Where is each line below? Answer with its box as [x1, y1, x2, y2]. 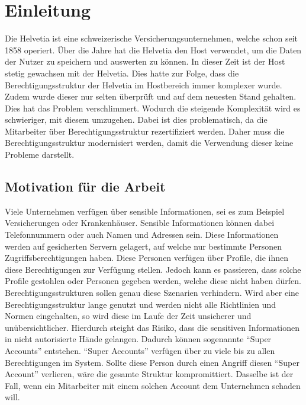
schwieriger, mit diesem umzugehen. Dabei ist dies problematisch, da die [5, 113, 268, 126]
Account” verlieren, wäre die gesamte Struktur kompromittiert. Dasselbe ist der [5, 368, 294, 380]
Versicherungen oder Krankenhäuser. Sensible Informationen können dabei [5, 216, 275, 229]
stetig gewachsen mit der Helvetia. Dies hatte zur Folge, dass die [5, 66, 239, 79]
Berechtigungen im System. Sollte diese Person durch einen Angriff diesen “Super [5, 356, 299, 368]
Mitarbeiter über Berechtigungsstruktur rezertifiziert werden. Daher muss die [5, 125, 285, 137]
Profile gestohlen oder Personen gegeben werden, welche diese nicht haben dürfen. [5, 275, 301, 287]
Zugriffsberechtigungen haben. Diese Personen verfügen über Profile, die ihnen [5, 251, 289, 264]
